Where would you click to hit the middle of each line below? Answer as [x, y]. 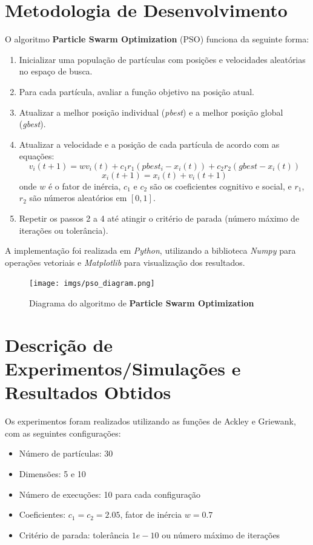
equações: [37, 156]
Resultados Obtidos [88, 392]
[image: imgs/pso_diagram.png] [92, 284]
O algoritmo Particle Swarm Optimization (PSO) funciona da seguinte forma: [157, 39]
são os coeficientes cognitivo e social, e [221, 186]
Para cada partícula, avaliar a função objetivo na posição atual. [137, 91]
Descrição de [59, 344]
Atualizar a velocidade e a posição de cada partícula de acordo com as [149, 144]
